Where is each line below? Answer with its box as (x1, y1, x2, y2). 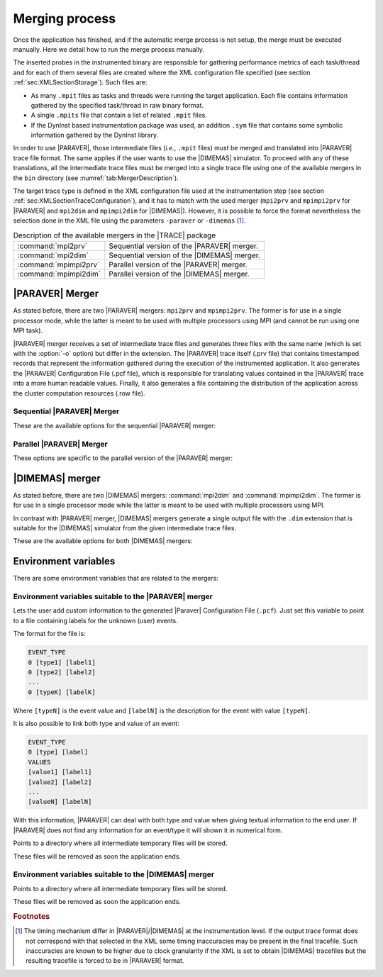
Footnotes (13, 911, 50, 921)
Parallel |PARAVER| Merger (13, 439, 108, 449)
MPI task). (13, 326, 43, 335)
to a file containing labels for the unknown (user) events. (13, 616, 179, 625)
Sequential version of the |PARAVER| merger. (109, 241, 259, 251)
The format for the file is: (13, 630, 86, 638)
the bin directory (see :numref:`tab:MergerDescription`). (13, 174, 179, 182)
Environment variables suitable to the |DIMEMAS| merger (13, 869, 215, 879)
